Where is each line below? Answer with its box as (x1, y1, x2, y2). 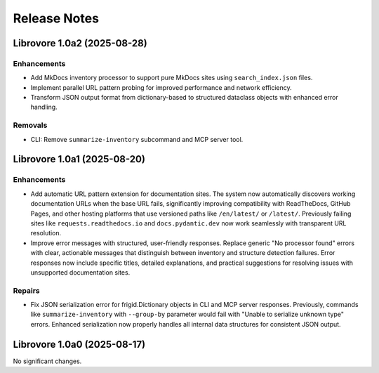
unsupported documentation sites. (30, 268, 131, 277)
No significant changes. (13, 357, 82, 365)
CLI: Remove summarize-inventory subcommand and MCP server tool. (30, 135, 244, 143)
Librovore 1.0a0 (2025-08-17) (13, 338, 146, 351)
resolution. (30, 229, 62, 237)
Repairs (13, 285, 40, 295)
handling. (30, 103, 58, 112)
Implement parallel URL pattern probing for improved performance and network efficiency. (30, 83, 293, 91)
